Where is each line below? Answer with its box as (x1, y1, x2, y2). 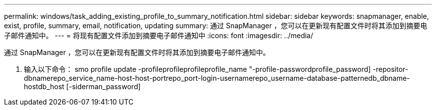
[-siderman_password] (66, 82, 141, 91)
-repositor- (372, 65, 409, 73)
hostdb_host (24, 82, 65, 91)
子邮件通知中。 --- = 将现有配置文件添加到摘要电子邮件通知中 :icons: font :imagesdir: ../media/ (4, 31, 314, 40)
